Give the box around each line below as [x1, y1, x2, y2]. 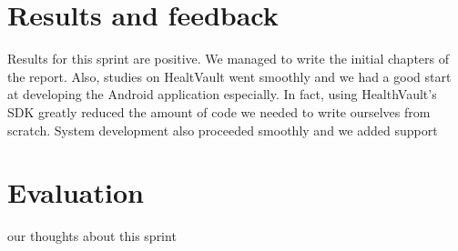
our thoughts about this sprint [7, 226, 177, 246]
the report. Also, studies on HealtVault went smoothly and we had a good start [7, 66, 452, 85]
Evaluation [7, 174, 144, 211]
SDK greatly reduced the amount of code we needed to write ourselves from [7, 102, 431, 121]
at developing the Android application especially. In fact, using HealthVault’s [7, 85, 437, 104]
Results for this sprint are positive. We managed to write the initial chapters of [7, 49, 450, 68]
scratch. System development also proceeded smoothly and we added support [7, 120, 438, 139]
